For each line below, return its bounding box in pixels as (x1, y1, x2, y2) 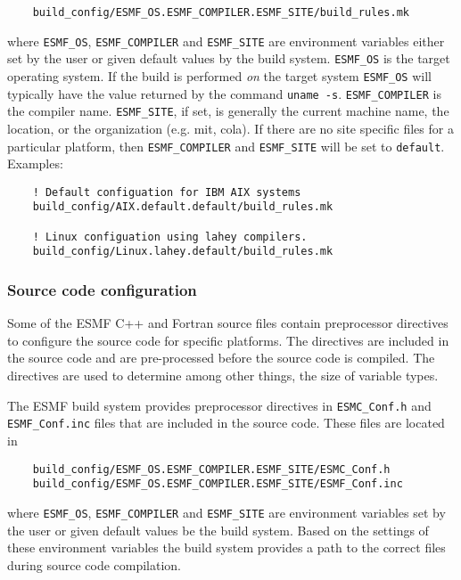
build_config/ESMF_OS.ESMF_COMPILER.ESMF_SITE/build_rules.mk (32, 6, 410, 19)
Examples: (7, 154, 63, 173)
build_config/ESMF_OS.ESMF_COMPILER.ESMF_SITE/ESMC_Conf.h (32, 462, 391, 476)
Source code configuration (7, 278, 197, 300)
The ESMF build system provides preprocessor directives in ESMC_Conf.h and (7, 396, 432, 414)
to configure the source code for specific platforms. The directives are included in (7, 331, 449, 349)
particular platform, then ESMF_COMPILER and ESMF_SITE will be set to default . (7, 136, 445, 155)
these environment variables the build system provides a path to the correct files (7, 538, 446, 557)
